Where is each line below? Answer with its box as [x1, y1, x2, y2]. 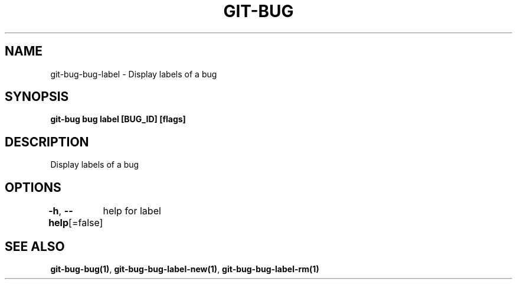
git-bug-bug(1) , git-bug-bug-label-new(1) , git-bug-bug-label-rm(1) [50, 263, 319, 274]
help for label [103, 205, 161, 217]
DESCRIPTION [5, 134, 89, 149]
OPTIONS [5, 179, 61, 195]
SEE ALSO [5, 239, 65, 254]
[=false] [68, 217, 103, 229]
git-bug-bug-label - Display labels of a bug [50, 68, 217, 79]
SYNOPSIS [5, 89, 69, 105]
